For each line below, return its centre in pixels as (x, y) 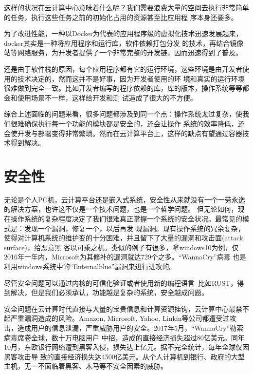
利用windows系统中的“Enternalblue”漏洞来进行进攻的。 (90, 266)
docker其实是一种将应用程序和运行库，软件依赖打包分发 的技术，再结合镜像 (124, 43)
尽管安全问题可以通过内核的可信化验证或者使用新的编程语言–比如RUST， (121, 283)
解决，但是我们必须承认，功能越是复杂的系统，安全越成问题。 (109, 292)
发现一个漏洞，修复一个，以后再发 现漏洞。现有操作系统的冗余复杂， (134, 228)
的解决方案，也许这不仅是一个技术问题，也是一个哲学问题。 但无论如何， (121, 209)
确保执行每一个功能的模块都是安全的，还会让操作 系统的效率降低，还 (134, 123)
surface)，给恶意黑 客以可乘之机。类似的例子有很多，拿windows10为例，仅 (121, 247)
